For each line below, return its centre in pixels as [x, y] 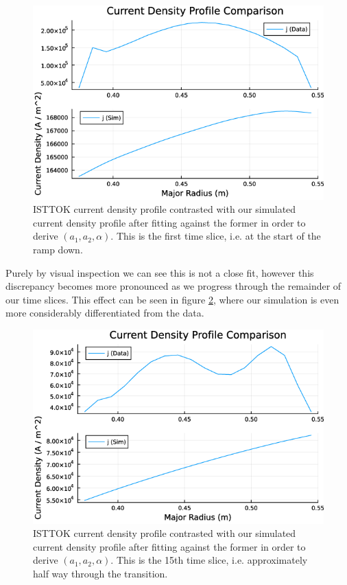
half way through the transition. [100, 574]
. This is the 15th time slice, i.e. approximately [209, 560]
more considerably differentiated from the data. [105, 313]
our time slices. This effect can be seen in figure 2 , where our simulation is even [172, 299]
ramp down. [58, 250]
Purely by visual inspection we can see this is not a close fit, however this [160, 272]
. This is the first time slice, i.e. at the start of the [216, 236]
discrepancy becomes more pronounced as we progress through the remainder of [173, 286]
